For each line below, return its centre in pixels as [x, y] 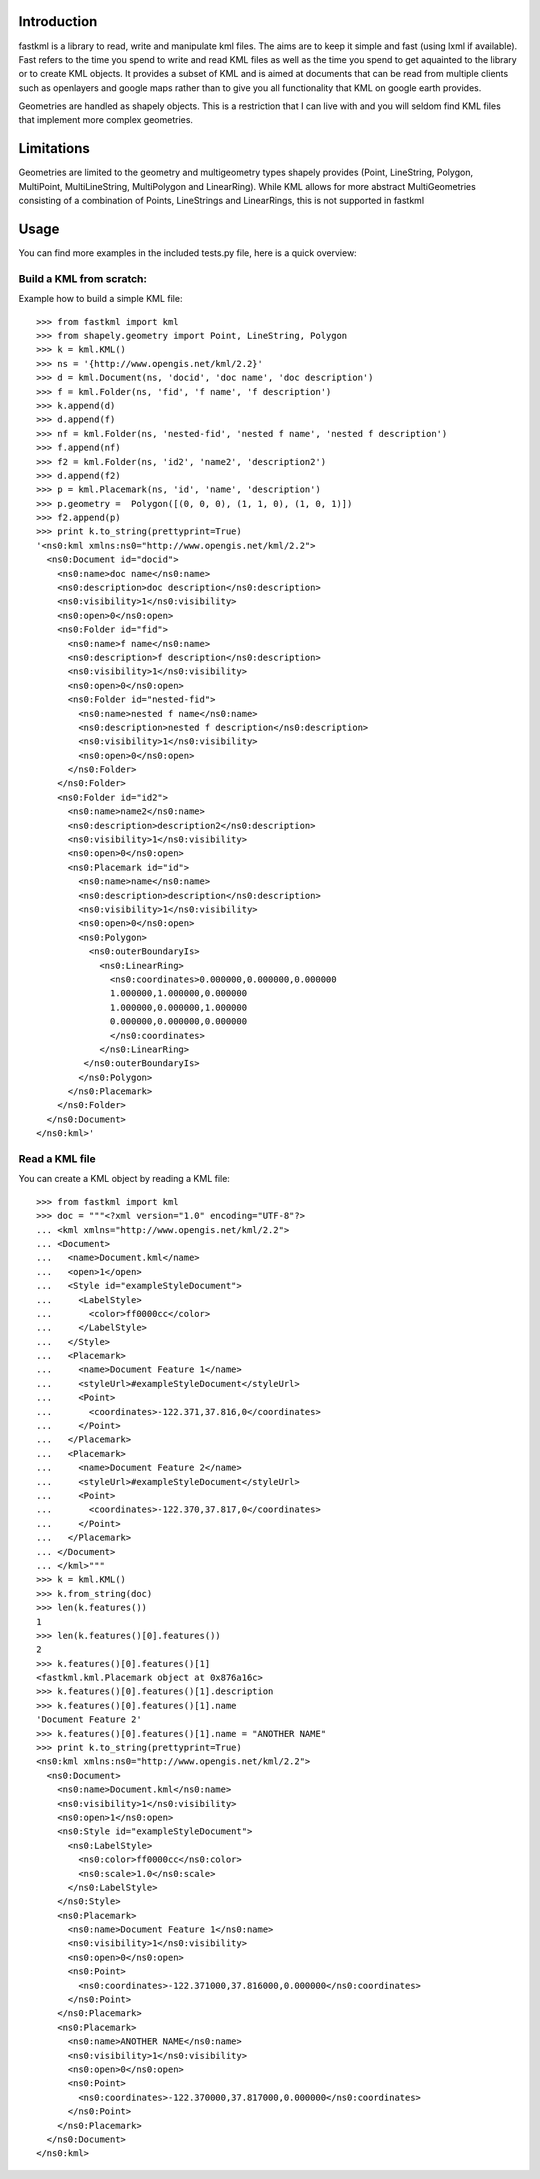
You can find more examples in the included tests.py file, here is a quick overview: [187, 253]
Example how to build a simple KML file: [100, 299]
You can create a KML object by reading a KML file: [124, 1179]
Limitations [54, 148]
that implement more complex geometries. [106, 120]
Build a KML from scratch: [83, 278]
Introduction [58, 21]
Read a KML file [57, 1159]
